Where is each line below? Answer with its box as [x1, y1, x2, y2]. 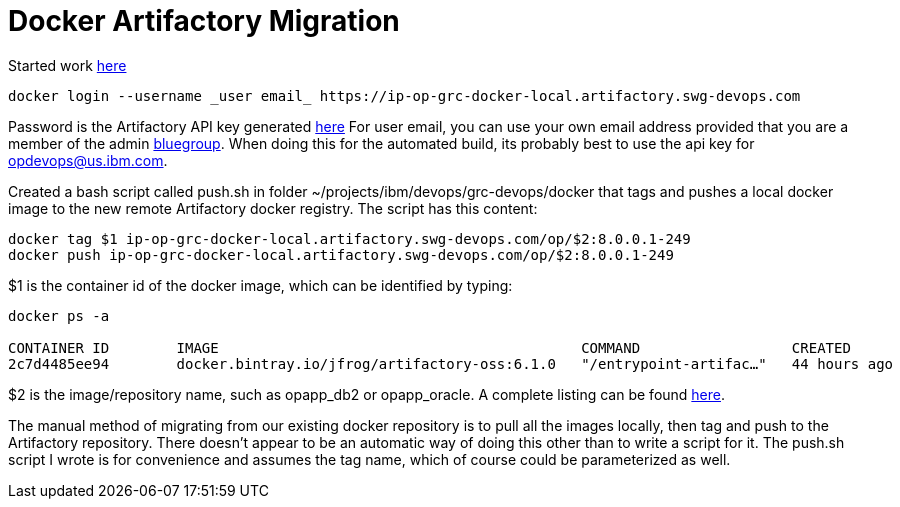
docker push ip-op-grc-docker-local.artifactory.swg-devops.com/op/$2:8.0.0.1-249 [8, 246, 674, 263]
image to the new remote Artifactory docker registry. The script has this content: [8, 199, 538, 217]
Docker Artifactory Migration [8, 4, 400, 38]
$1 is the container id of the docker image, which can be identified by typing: [8, 276, 513, 294]
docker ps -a [8, 307, 110, 324]
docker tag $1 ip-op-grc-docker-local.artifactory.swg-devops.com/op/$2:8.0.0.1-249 [8, 230, 691, 247]
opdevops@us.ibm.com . [8, 151, 168, 169]
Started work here [8, 56, 127, 74]
